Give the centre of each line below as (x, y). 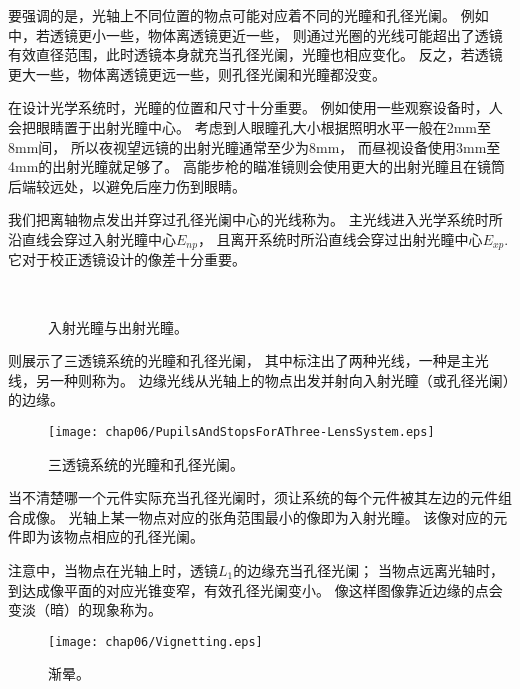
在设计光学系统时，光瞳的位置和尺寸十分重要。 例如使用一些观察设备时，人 (255, 107)
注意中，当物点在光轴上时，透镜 (113, 569)
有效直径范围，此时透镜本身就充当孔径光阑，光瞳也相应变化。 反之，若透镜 (255, 54)
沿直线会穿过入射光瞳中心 (92, 238)
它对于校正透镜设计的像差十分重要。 (127, 259)
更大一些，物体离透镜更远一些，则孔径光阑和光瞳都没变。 (197, 73)
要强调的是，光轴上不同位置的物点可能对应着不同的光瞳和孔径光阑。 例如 (248, 15)
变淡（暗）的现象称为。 (85, 609)
